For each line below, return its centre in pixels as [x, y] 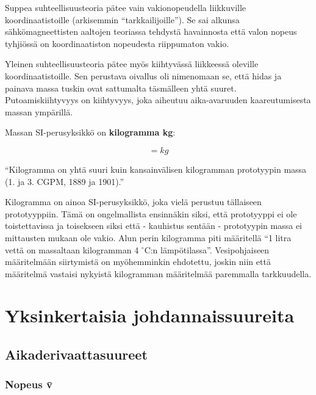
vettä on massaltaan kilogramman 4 [72, 249]
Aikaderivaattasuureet [76, 354]
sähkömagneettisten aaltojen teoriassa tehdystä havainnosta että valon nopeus [151, 31]
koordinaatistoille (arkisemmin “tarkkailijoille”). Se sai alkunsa [122, 19]
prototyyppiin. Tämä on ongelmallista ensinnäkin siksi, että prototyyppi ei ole [151, 213]
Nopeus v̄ [29, 384]
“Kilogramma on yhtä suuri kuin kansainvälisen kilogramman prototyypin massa [156, 169]
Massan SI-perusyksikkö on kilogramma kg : [90, 132]
